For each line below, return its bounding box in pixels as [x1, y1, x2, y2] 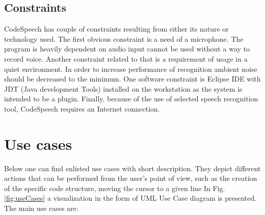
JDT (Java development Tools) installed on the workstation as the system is [4, 83, 243, 94]
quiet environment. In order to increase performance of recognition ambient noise [4, 63, 257, 74]
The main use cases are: [4, 203, 78, 213]
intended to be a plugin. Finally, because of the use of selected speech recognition [4, 93, 258, 104]
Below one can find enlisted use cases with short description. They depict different [4, 163, 261, 173]
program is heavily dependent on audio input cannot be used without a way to [4, 43, 250, 54]
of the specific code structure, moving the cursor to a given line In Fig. [4, 182, 225, 193]
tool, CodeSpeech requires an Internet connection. [4, 103, 160, 114]
